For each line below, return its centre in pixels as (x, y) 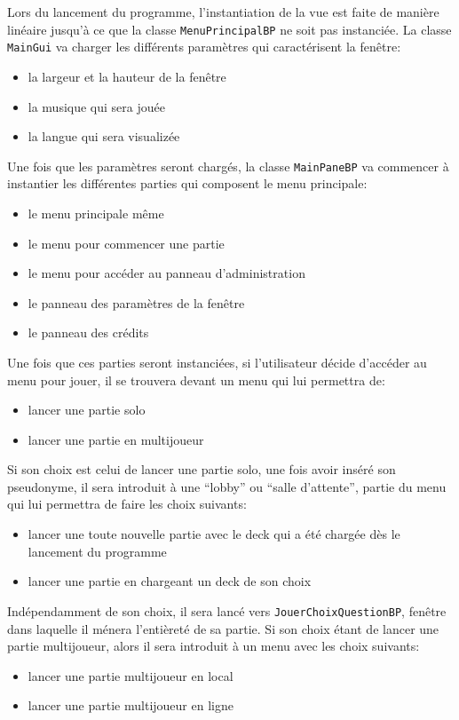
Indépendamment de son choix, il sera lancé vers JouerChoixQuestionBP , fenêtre (227, 610)
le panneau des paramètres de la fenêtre (136, 302)
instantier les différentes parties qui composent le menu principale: (187, 183)
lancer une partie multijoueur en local (131, 675)
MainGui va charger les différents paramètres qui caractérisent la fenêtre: (204, 47)
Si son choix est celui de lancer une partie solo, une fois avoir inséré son (202, 469)
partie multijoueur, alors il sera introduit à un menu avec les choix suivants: (214, 646)
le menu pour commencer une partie (126, 243)
